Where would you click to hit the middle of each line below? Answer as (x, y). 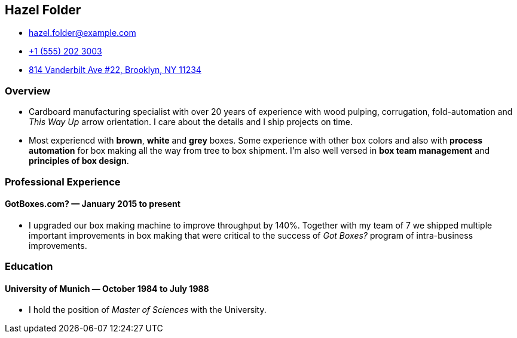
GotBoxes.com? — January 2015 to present (93, 204)
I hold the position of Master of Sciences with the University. (148, 310)
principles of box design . (79, 161)
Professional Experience (63, 182)
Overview (28, 91)
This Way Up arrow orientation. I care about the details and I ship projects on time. (191, 122)
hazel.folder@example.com (82, 33)
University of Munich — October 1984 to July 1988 (107, 288)
